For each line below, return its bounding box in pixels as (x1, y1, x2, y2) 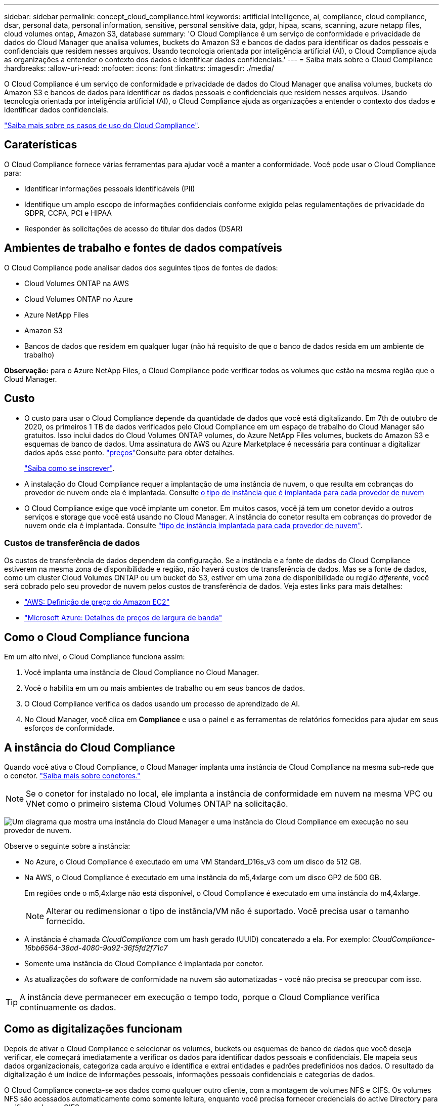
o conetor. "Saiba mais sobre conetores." (4, 771, 141, 780)
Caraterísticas (4, 138, 77, 151)
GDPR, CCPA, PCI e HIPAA (24, 208, 112, 217)
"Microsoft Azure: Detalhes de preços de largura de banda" (24, 613, 223, 622)
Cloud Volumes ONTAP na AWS (24, 279, 129, 288)
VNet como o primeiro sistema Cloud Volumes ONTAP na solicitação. (26, 798, 288, 809)
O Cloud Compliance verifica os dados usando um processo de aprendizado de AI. (24, 699, 300, 708)
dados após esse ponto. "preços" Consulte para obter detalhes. (24, 448, 235, 457)
